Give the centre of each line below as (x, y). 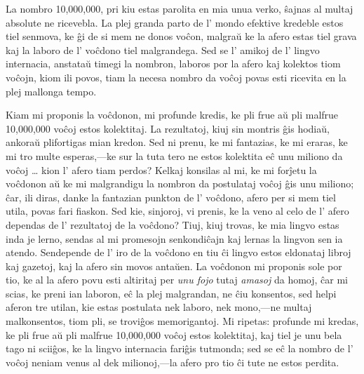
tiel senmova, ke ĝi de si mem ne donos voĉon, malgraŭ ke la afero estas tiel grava (181, 36)
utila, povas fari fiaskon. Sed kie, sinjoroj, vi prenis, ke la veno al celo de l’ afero (177, 211)
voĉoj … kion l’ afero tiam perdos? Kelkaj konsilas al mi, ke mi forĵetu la (161, 169)
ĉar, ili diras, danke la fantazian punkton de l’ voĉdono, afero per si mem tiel (171, 197)
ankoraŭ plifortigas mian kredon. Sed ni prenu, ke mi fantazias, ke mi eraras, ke (177, 142)
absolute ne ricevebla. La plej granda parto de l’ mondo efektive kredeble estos (175, 22)
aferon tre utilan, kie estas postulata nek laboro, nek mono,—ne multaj (159, 307)
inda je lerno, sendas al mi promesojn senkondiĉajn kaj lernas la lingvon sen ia (174, 238)
